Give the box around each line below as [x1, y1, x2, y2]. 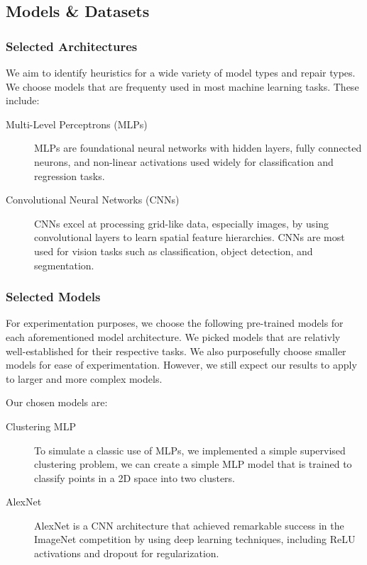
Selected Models [6, 288, 101, 306]
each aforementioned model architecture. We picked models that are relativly [6, 329, 341, 344]
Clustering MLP [6, 418, 76, 433]
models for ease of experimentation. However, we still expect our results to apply [6, 357, 357, 372]
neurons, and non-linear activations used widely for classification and [34, 154, 334, 169]
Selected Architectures [6, 37, 138, 55]
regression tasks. [34, 168, 105, 183]
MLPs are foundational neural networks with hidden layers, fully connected [34, 140, 362, 155]
